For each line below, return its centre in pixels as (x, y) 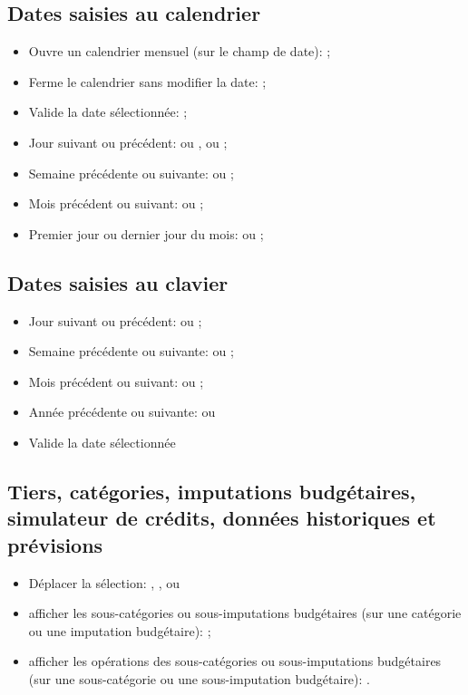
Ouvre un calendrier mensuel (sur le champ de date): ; (180, 51)
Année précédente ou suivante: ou (122, 412)
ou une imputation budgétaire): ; (120, 630)
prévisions (55, 544)
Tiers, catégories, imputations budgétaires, (212, 491)
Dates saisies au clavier (118, 282)
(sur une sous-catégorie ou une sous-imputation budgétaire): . (199, 678)
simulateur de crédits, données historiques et (222, 518)
